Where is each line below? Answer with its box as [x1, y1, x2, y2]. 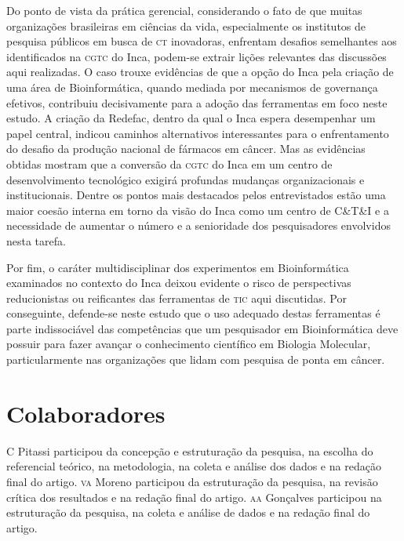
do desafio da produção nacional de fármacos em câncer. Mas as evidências [6, 140, 366, 157]
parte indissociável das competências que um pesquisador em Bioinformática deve [6, 320, 399, 336]
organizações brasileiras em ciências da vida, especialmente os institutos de [6, 17, 366, 34]
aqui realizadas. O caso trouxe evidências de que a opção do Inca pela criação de [6, 64, 394, 80]
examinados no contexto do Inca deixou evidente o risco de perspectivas [6, 274, 351, 291]
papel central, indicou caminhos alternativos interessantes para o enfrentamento [6, 125, 389, 141]
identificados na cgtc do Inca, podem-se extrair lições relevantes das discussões [6, 48, 387, 64]
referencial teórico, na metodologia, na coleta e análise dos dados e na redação [6, 458, 381, 474]
